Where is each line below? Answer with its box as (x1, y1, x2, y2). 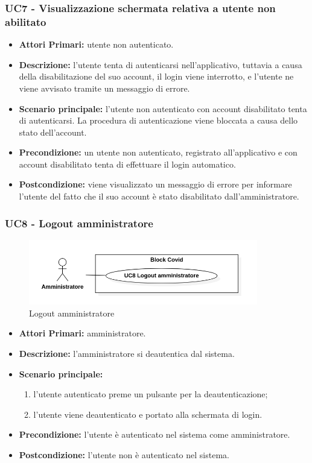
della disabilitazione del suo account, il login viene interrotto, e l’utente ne (19, 70, 294, 83)
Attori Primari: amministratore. (19, 327, 146, 339)
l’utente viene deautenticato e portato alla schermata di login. (33, 408, 263, 420)
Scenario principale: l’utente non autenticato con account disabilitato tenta (19, 102, 307, 115)
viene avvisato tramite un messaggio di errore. (19, 81, 190, 94)
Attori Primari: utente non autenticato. (19, 38, 174, 51)
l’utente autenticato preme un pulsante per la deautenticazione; (33, 388, 268, 400)
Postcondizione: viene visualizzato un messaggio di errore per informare (19, 178, 292, 191)
